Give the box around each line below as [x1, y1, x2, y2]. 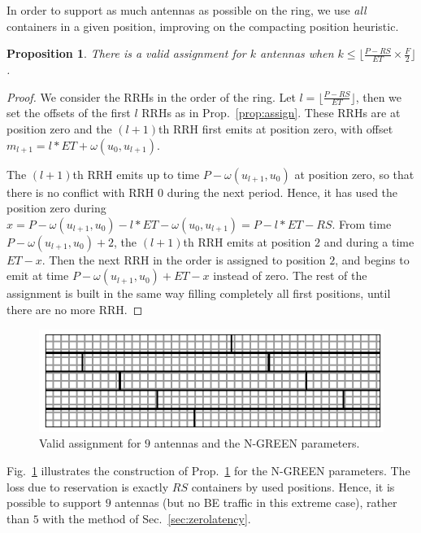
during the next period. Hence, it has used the [167, 183, 398, 200]
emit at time [7, 267, 69, 284]
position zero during [7, 199, 106, 216]
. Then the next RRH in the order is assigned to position [41, 251, 326, 268]
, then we [355, 88, 402, 105]
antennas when [260, 45, 334, 62]
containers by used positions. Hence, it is [191, 478, 395, 495]
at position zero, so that [294, 165, 414, 182]
